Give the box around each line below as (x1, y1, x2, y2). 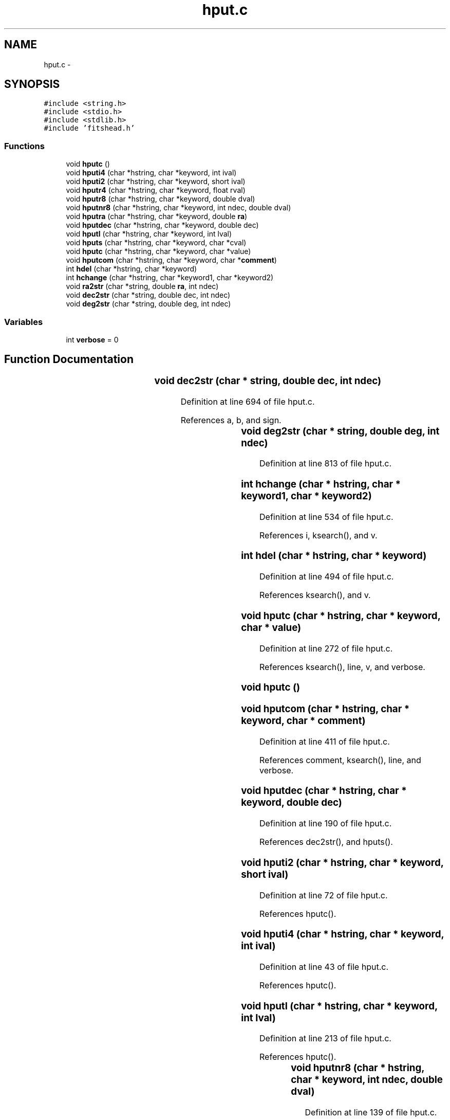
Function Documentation (4, 353, 134, 366)
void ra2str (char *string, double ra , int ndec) (66, 282, 219, 291)
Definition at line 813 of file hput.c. (259, 458, 392, 469)
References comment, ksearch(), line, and (259, 754, 421, 765)
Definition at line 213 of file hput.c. (259, 1033, 391, 1044)
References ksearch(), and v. (259, 590, 371, 601)
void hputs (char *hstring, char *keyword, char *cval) (66, 238, 247, 247)
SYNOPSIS (4, 78, 60, 91)
